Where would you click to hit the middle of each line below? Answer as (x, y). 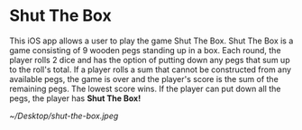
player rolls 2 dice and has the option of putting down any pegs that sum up (150, 60)
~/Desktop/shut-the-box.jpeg (64, 116)
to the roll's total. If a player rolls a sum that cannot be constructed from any (150, 70)
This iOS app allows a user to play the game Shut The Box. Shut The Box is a (151, 41)
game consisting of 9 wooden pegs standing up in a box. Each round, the (145, 50)
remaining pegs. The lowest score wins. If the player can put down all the (145, 88)
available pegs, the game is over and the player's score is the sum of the (144, 79)
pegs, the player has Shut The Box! (75, 98)
